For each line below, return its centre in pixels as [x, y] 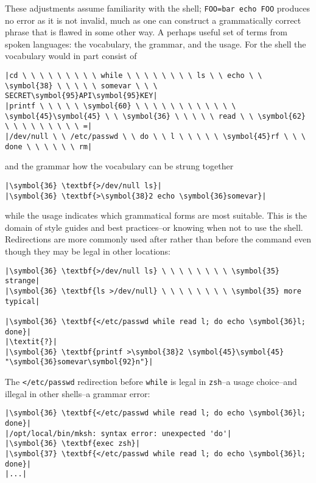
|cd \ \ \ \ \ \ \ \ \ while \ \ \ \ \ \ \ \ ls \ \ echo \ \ [134, 76]
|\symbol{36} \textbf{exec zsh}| [72, 444]
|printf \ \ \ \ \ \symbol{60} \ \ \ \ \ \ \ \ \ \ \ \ [121, 106]
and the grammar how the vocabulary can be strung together [119, 166]
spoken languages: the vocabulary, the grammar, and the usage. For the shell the [156, 44]
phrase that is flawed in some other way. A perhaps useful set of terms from [146, 32]
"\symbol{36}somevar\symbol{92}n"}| [79, 362]
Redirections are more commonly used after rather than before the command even [158, 239]
